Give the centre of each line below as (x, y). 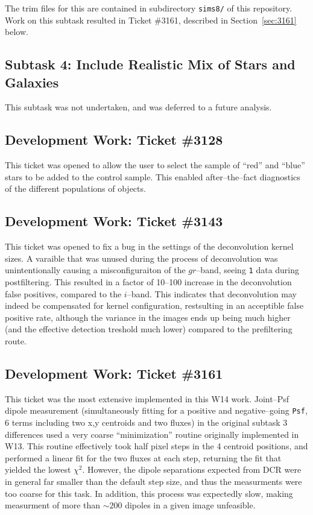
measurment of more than (53, 505)
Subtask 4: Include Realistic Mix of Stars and (150, 64)
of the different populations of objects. (75, 188)
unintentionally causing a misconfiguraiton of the (95, 270)
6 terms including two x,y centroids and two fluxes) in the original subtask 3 (146, 422)
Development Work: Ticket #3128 (114, 140)
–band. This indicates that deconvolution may (212, 293)
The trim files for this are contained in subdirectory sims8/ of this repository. (149, 8)
